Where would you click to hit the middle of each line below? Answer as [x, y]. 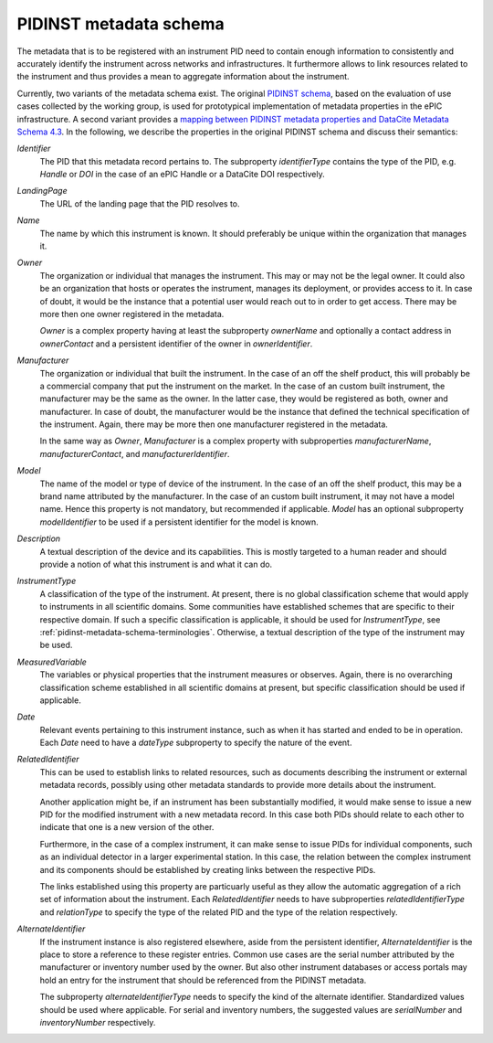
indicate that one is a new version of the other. [127, 827]
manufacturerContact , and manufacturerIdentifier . [135, 453]
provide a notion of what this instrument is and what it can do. [156, 564]
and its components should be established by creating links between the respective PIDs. [208, 869]
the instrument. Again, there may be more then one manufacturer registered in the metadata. [214, 424]
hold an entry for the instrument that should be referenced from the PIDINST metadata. [203, 980]
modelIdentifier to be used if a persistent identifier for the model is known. [179, 522]
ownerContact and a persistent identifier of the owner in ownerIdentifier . [176, 344]
